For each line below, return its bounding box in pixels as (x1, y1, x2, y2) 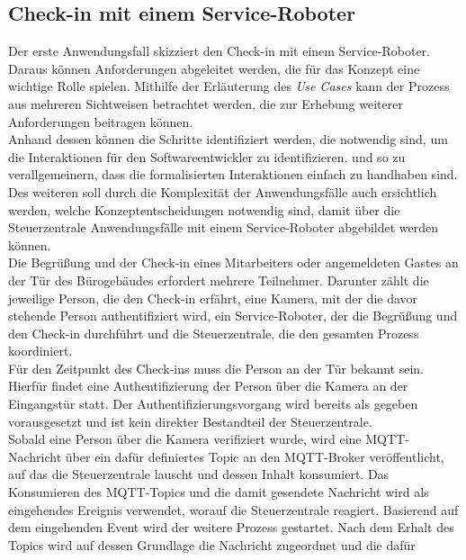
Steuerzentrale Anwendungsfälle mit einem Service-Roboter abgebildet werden (8, 218, 439, 237)
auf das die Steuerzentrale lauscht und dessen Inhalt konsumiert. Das (8, 465, 390, 483)
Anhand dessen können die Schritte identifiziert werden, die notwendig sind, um (8, 130, 448, 149)
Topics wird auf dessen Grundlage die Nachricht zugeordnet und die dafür (8, 535, 416, 554)
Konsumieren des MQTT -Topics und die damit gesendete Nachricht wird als (8, 483, 429, 501)
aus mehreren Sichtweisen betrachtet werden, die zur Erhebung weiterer (8, 94, 403, 113)
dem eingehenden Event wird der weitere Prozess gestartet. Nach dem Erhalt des (8, 518, 454, 537)
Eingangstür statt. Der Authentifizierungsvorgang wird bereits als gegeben (8, 394, 418, 413)
